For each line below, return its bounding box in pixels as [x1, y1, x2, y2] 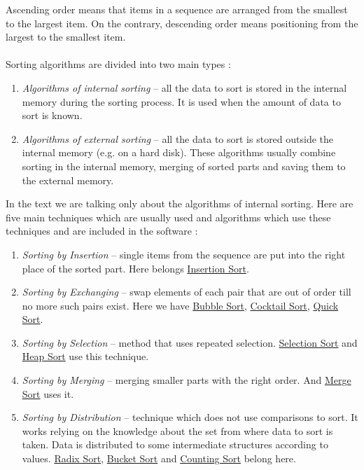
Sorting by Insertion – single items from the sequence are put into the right [22, 247, 346, 261]
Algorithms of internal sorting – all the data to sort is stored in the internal [22, 80, 347, 95]
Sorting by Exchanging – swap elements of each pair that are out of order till [22, 284, 351, 299]
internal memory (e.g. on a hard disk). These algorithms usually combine [22, 145, 336, 160]
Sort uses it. [22, 386, 74, 401]
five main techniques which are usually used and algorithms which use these [6, 209, 331, 224]
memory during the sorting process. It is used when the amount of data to [22, 94, 341, 109]
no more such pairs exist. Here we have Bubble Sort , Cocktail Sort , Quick [22, 298, 339, 312]
